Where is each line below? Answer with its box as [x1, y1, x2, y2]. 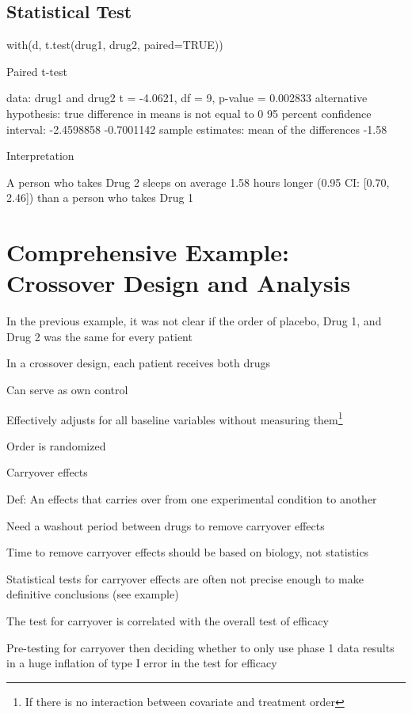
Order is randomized [6, 437, 106, 454]
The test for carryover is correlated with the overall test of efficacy [6, 613, 329, 629]
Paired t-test [6, 63, 67, 79]
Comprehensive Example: [6, 236, 290, 268]
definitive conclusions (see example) [6, 586, 179, 602]
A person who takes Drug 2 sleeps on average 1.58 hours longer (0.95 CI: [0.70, [6, 173, 390, 190]
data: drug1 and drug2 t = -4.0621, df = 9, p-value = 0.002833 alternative [6, 89, 368, 106]
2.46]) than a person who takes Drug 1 [6, 189, 194, 206]
